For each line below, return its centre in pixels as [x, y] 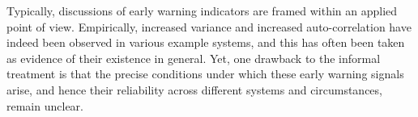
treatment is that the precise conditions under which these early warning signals [205, 74]
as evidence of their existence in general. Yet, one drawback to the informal [194, 58]
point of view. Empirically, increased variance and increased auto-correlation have [209, 26]
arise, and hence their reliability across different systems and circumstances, [194, 89]
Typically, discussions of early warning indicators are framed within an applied [202, 10]
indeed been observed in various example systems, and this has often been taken [206, 42]
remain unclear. [45, 105]
